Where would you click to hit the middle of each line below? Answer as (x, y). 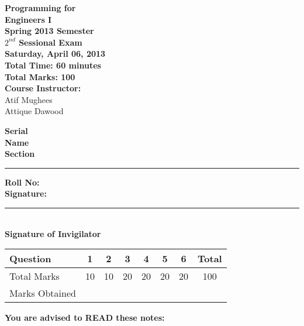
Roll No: (22, 182)
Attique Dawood (34, 111)
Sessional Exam (51, 42)
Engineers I (28, 19)
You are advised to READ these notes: (85, 318)
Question (30, 259)
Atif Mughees (29, 99)
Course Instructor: (43, 88)
